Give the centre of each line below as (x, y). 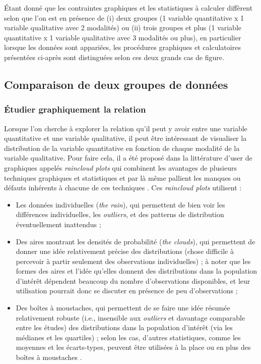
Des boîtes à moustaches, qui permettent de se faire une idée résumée (123, 308)
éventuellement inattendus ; (58, 224)
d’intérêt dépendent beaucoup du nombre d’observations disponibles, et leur (133, 280)
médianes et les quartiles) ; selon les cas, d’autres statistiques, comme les (128, 337)
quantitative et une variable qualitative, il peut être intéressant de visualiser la (125, 138)
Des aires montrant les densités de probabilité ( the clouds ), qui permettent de (136, 241)
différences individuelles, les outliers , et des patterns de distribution (120, 214)
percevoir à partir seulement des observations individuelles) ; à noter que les (133, 261)
